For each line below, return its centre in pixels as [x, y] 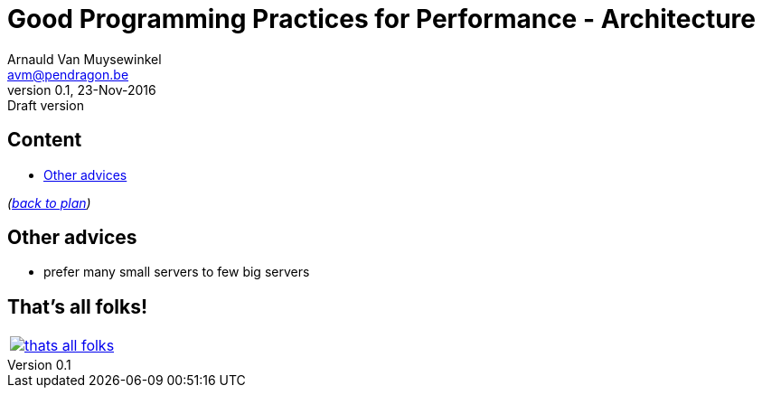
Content [45, 140]
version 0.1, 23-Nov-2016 [82, 89]
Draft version [46, 105]
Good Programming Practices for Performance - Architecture [381, 19]
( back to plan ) [49, 202]
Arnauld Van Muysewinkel [85, 59]
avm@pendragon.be [68, 74]
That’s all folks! [78, 306]
